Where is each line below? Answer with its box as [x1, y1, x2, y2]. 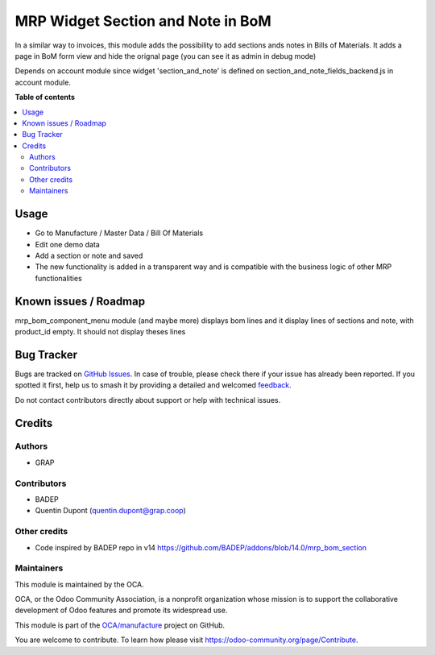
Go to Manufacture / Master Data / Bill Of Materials [35, 228, 204, 238]
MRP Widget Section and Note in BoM [14, 12, 271, 30]
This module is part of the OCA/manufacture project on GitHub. [14, 620, 226, 630]
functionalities [35, 273, 82, 283]
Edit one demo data [35, 239, 100, 249]
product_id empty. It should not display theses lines [14, 327, 186, 336]
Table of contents [14, 93, 76, 102]
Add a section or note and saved [35, 251, 143, 260]
